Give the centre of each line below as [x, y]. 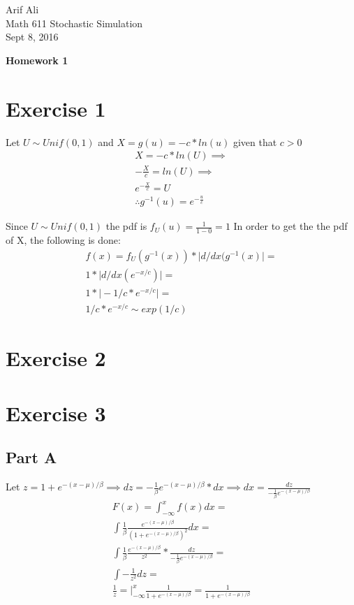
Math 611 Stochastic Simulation [74, 23]
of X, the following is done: [63, 240]
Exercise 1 [56, 108]
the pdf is [126, 226]
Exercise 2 [56, 358]
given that [255, 141]
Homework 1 [37, 60]
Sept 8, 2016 [32, 37]
